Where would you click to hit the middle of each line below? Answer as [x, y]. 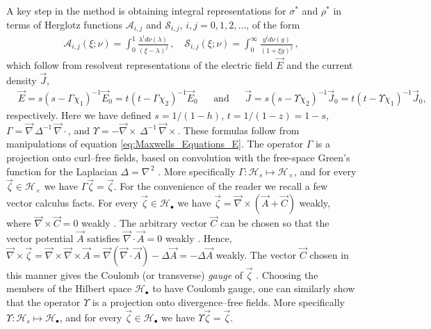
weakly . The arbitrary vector [144, 223]
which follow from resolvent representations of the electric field [140, 65]
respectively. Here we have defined [79, 115]
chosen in [329, 254]
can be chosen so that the [275, 223]
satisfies [104, 238]
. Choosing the [287, 274]
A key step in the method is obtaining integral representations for [146, 10]
